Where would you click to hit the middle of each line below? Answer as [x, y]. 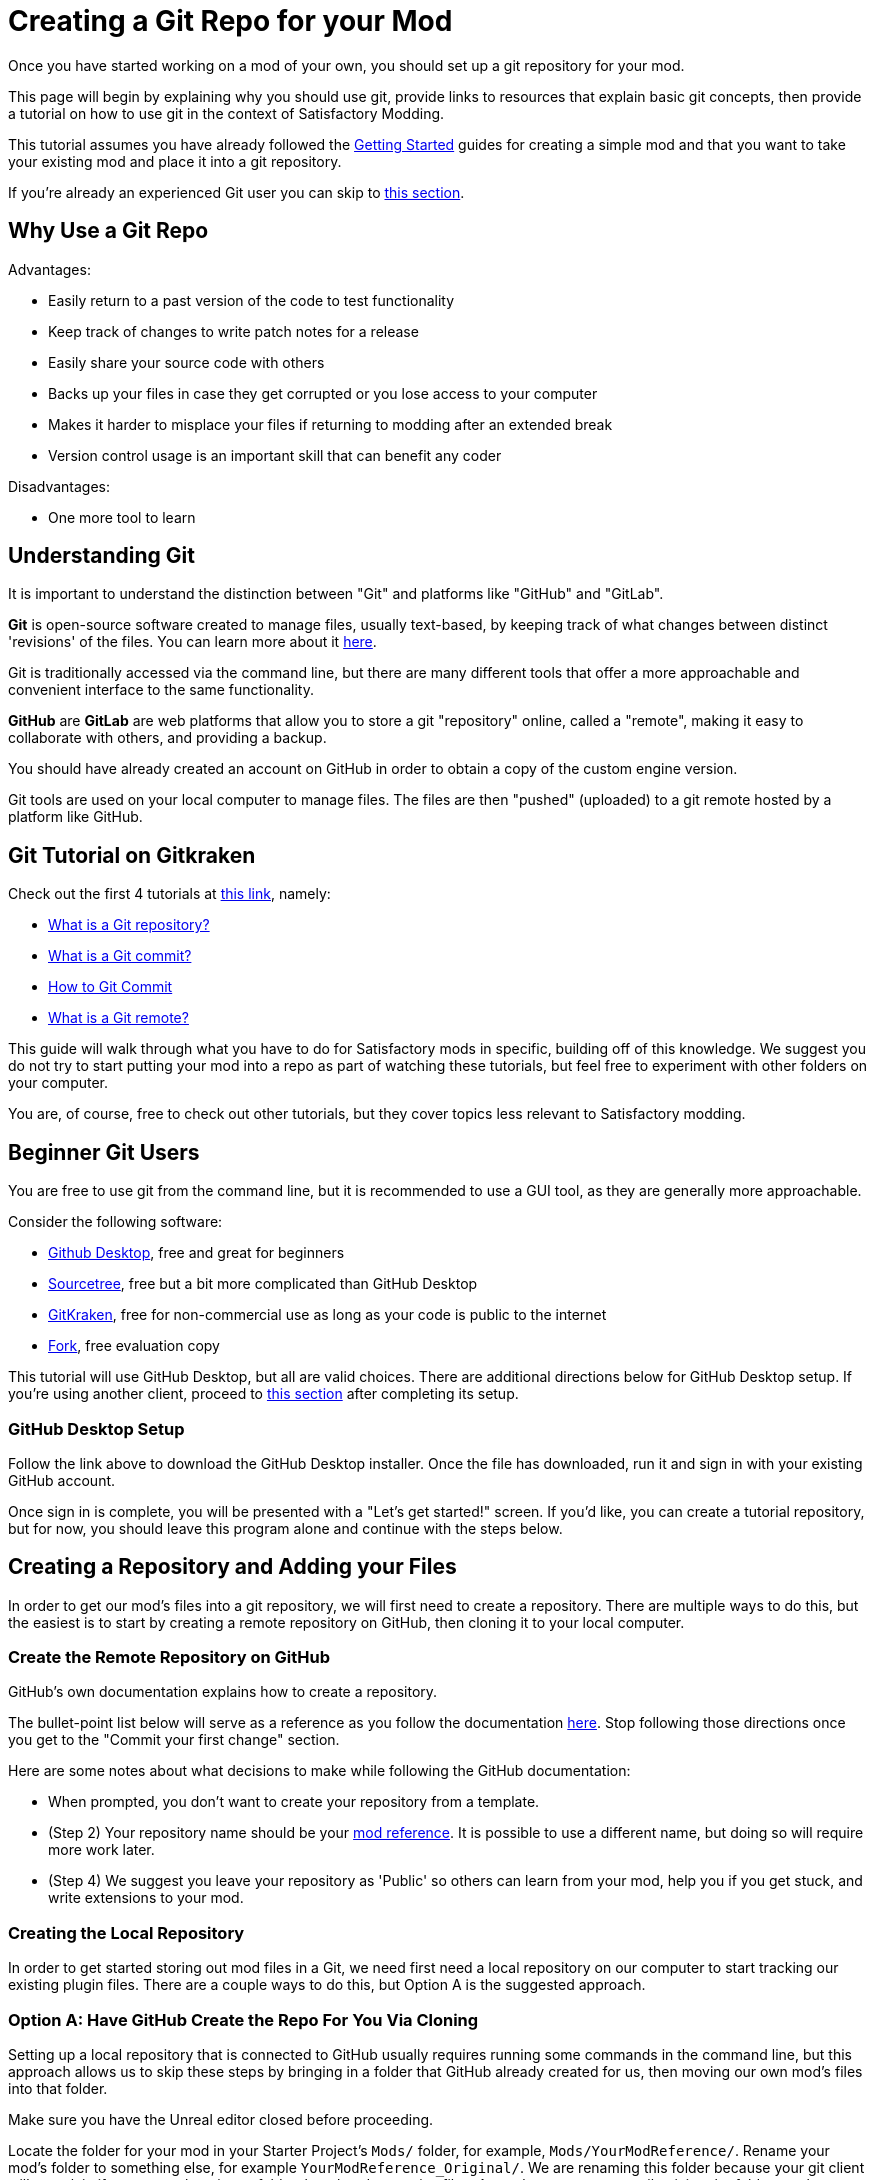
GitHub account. [62, 1480]
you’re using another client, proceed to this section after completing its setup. [263, 1394]
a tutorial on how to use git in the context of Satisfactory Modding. [226, 113]
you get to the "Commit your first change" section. [174, 1740]
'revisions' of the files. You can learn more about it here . [192, 642]
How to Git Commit [110, 987]
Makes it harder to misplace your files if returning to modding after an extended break [330, 424]
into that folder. [58, 2088]
